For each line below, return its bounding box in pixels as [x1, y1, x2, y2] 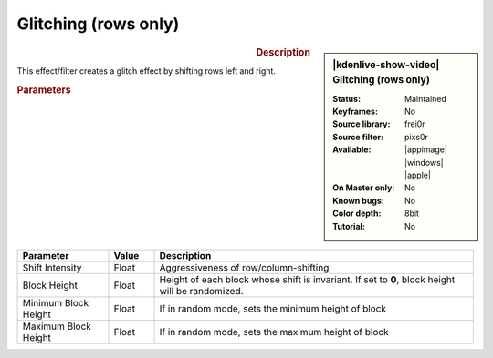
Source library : [332, 118, 391, 129]
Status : [332, 93, 361, 104]
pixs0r [404, 131, 429, 142]
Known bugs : [332, 195, 385, 206]
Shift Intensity [22, 261, 82, 273]
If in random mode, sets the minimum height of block [159, 302, 387, 314]
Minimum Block [22, 296, 89, 309]
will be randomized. [159, 284, 244, 297]
